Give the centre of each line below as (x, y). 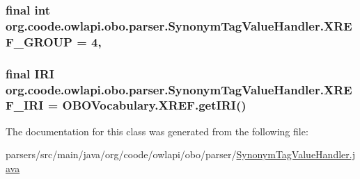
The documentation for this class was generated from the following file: (157, 131)
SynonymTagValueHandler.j (296, 154)
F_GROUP (39, 41)
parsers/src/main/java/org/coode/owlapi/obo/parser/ (121, 154)
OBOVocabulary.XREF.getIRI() (154, 105)
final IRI (30, 73)
